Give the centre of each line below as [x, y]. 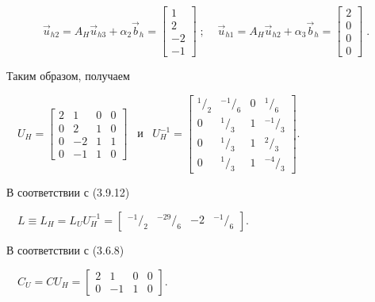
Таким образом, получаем [68, 76]
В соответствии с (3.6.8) [65, 249]
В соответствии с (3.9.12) [68, 192]
